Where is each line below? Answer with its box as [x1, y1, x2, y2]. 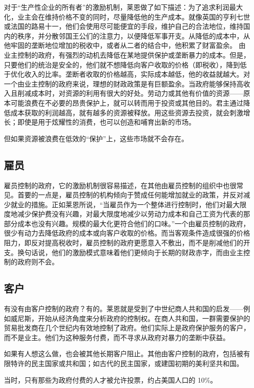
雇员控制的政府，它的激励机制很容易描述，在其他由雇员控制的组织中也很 [4, 180, 236, 190]
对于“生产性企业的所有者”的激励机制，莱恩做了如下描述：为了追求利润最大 [4, 2, 243, 12]
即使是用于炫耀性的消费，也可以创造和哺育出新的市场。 [17, 117, 195, 127]
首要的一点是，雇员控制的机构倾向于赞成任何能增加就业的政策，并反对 [17, 190, 243, 200]
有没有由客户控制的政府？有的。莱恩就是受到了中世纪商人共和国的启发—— [4, 303, 243, 314]
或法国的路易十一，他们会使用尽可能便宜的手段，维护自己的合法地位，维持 [4, 21, 243, 31]
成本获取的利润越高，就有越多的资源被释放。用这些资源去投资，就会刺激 [10, 107, 243, 117]
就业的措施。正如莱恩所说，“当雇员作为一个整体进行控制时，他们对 [10, 199, 226, 209]
